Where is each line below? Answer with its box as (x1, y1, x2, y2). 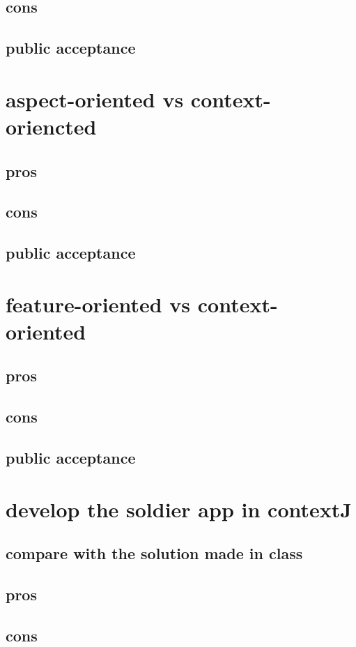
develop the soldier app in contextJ (6, 494, 352, 523)
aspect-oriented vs (6, 84, 184, 113)
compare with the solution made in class (6, 542, 303, 564)
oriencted (6, 112, 97, 140)
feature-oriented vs (6, 289, 191, 318)
